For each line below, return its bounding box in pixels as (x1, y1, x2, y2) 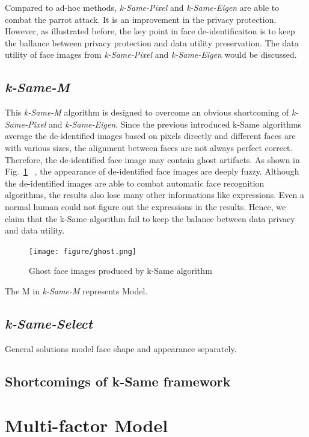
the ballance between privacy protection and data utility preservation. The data (5, 36, 299, 49)
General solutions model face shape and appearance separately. (5, 342, 237, 355)
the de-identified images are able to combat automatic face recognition (5, 176, 265, 189)
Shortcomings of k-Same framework (5, 371, 231, 390)
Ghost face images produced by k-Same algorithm (29, 264, 212, 277)
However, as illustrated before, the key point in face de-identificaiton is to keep (5, 25, 295, 37)
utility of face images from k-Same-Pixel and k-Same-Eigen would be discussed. (5, 48, 297, 61)
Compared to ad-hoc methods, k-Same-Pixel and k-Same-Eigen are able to (5, 1, 280, 13)
